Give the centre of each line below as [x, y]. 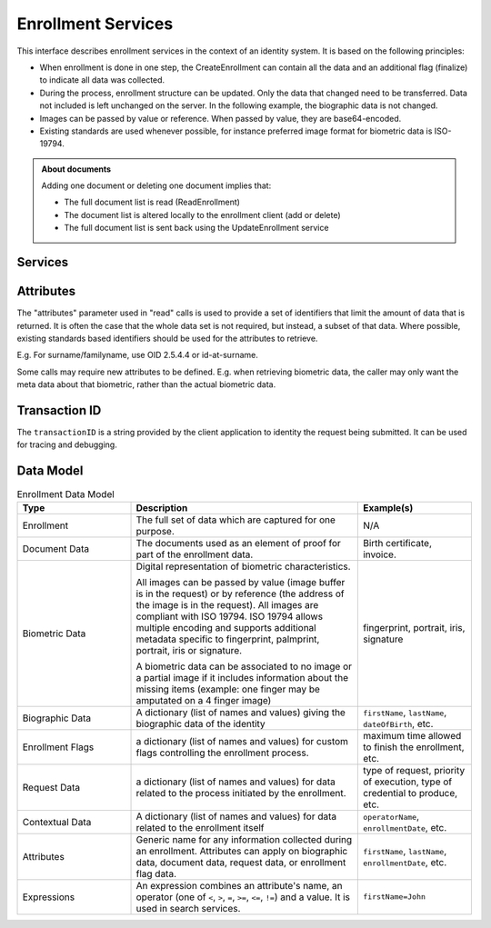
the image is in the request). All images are [227, 604]
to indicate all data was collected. [102, 80]
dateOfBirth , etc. [398, 723]
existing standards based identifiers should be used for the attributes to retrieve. [167, 338]
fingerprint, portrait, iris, [414, 627]
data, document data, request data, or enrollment [241, 862]
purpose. [155, 531]
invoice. [380, 554]
